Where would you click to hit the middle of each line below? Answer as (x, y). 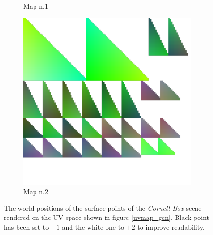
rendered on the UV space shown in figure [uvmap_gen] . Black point (107, 217)
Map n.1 (36, 6)
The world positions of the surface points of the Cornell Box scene (103, 208)
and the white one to (93, 227)
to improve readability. (171, 227)
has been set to (27, 227)
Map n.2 (36, 192)
